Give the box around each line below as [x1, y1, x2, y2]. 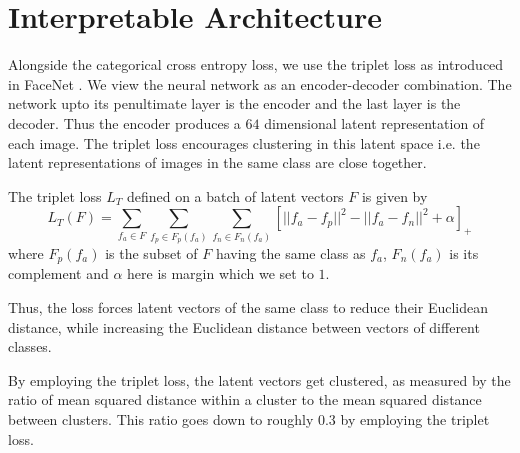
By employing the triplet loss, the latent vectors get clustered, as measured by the [8, 369, 511, 390]
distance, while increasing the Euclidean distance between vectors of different [8, 316, 480, 337]
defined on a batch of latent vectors [126, 185, 344, 206]
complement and [8, 263, 109, 284]
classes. [8, 336, 52, 357]
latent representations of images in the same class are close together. [8, 152, 427, 173]
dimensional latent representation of [264, 112, 485, 133]
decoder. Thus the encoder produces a [8, 112, 241, 133]
